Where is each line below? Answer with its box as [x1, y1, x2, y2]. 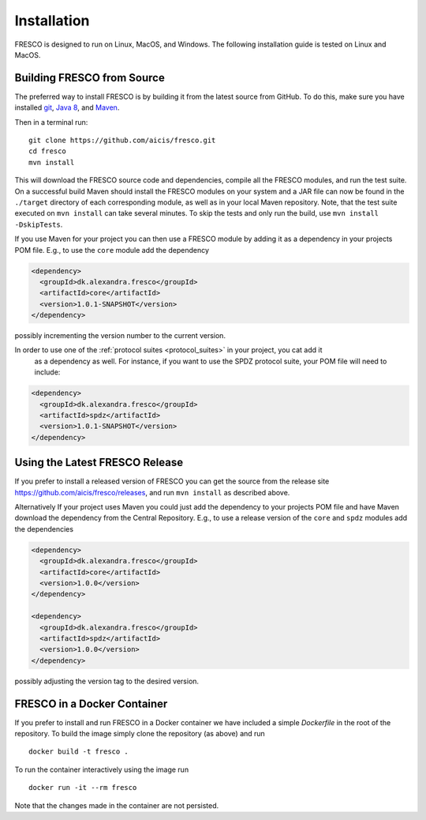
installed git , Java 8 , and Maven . [14, 103, 120, 112]
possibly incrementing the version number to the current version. [14, 331, 226, 340]
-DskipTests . [14, 220, 63, 229]
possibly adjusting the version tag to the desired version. [14, 676, 200, 686]
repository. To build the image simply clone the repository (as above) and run [14, 729, 266, 739]
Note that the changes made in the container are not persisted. [14, 800, 219, 810]
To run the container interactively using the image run [14, 765, 189, 774]
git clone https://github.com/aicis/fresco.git [28, 136, 216, 145]
